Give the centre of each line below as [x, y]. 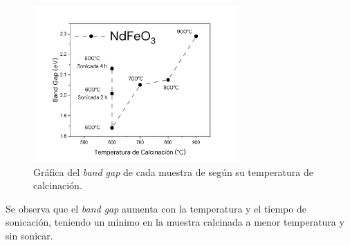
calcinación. [58, 185]
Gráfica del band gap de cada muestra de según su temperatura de [173, 171]
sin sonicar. [29, 235]
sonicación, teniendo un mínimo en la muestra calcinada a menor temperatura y [175, 222]
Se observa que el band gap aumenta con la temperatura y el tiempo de [156, 208]
